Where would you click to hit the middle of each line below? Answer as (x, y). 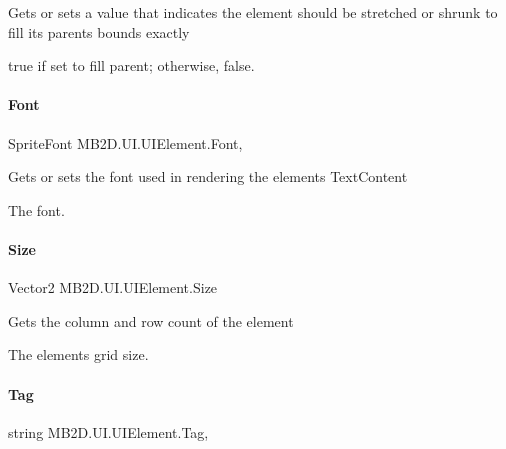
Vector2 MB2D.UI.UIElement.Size (113, 287)
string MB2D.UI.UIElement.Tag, (108, 431)
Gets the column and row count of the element (151, 320)
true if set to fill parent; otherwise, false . (131, 65)
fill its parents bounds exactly (99, 31)
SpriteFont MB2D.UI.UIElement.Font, (125, 142)
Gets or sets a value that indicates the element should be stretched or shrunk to (253, 12)
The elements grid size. (78, 354)
